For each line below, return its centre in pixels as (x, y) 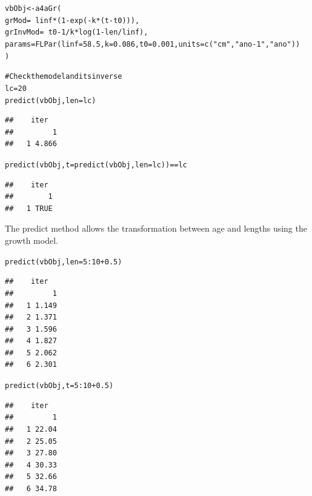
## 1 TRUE (29, 208)
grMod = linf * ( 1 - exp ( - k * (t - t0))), (72, 20)
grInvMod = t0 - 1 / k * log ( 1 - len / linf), (77, 32)
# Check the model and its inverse (64, 77)
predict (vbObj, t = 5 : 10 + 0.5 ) (59, 386)
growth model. (32, 240)
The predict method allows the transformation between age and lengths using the (156, 228)
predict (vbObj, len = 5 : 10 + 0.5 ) (64, 262)
